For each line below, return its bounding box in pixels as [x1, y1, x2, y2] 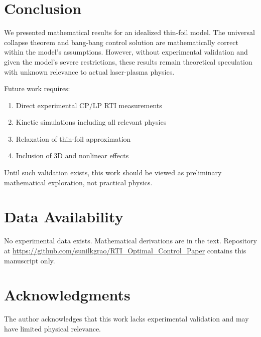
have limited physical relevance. [4, 323, 101, 333]
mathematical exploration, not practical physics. [4, 177, 153, 187]
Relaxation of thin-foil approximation [16, 133, 131, 144]
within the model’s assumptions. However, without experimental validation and [4, 47, 248, 57]
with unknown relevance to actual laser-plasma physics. [4, 66, 175, 77]
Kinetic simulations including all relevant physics [16, 117, 167, 127]
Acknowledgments [4, 284, 130, 305]
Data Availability [4, 206, 123, 227]
